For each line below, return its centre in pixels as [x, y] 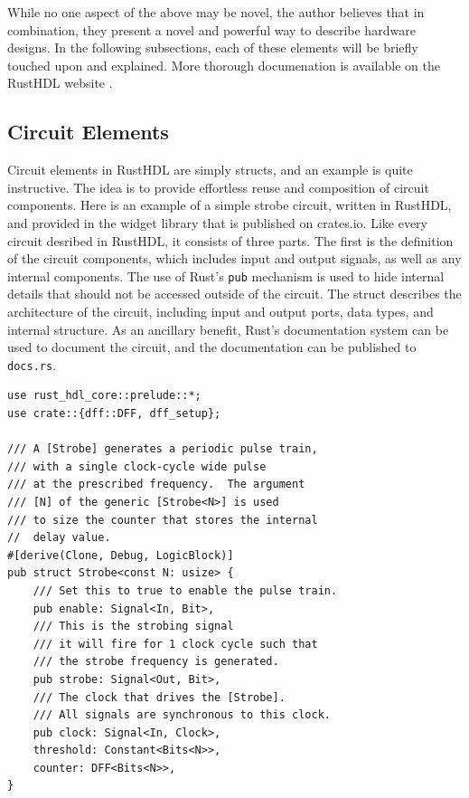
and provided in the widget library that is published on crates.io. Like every [217, 222]
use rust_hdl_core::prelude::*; [104, 396]
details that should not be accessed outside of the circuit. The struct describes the [234, 294]
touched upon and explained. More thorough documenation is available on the [224, 65]
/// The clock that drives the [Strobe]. [159, 697]
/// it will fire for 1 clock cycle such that [175, 644]
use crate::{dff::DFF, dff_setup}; [114, 414]
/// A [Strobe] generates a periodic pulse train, [163, 449]
